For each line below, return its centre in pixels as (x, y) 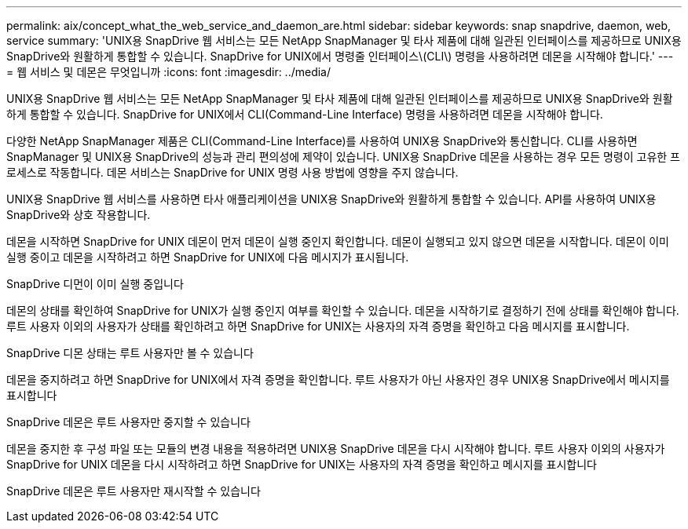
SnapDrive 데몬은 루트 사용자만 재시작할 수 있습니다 (134, 491)
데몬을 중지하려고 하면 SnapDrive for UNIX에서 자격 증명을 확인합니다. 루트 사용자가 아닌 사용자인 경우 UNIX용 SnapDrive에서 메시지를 (338, 379)
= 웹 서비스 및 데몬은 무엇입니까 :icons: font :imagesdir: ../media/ (169, 72)
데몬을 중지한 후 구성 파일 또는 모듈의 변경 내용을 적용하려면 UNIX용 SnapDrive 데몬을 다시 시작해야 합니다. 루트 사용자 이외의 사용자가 (336, 449)
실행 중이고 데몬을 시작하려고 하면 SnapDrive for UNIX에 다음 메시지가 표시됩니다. (208, 257)
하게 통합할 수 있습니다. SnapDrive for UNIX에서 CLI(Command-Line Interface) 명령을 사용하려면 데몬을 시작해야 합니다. (305, 114)
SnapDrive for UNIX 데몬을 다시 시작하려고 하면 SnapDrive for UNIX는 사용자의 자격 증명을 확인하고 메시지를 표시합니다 (302, 464)
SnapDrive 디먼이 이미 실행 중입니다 (95, 284)
